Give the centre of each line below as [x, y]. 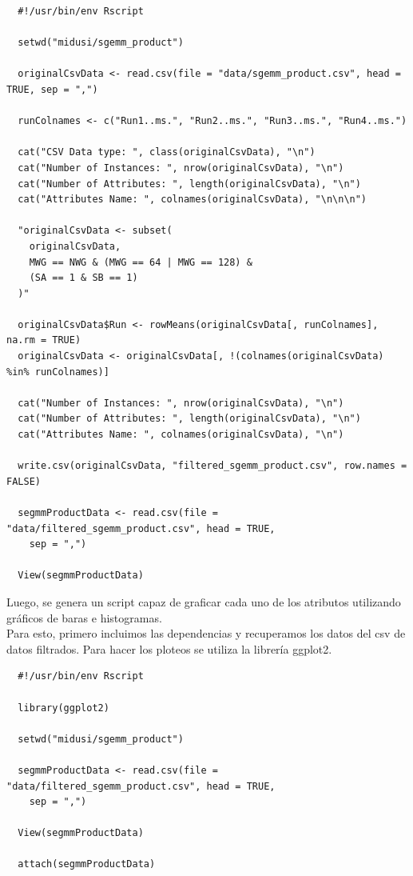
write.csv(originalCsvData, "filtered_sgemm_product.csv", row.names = [212, 466]
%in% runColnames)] [58, 372]
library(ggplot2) [64, 708]
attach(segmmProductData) [87, 864]
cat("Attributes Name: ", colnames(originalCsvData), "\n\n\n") [193, 200]
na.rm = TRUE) [44, 340]
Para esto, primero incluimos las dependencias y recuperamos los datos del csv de [206, 633]
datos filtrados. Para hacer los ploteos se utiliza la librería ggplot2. [169, 648]
